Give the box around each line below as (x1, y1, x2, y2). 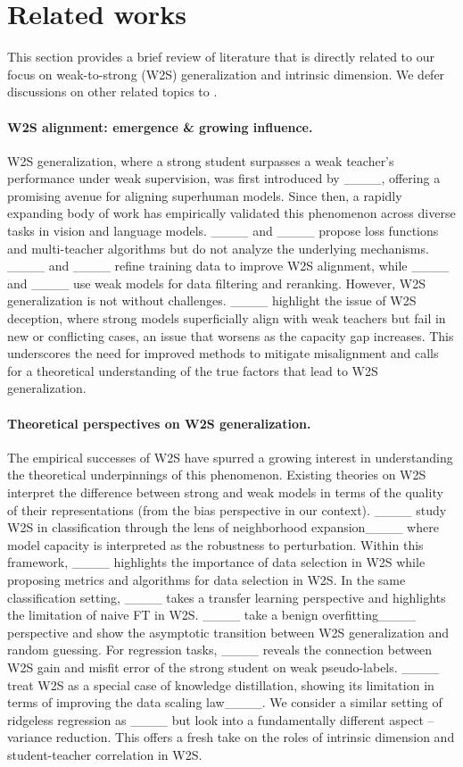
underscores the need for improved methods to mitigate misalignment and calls (7, 344, 439, 363)
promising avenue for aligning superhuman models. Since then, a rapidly (7, 186, 402, 204)
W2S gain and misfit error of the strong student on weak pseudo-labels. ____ (7, 657, 440, 676)
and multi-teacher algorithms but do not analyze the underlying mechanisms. (7, 238, 429, 257)
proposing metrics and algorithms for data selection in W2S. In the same (7, 570, 406, 588)
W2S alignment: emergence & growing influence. (7, 117, 313, 136)
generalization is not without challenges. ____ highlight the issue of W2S (7, 291, 417, 310)
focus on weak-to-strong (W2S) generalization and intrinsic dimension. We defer (7, 64, 445, 83)
